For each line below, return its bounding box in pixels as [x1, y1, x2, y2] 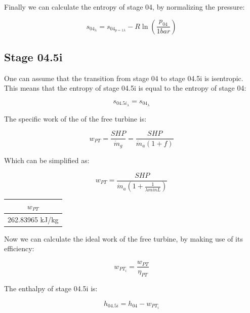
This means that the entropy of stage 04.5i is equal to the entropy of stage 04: [4, 83, 246, 93]
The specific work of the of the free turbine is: [4, 113, 147, 124]
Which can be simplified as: [4, 154, 90, 165]
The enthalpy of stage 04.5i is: [4, 283, 98, 293]
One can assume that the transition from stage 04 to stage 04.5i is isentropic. [4, 72, 243, 83]
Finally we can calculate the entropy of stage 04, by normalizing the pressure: [4, 2, 245, 12]
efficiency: [4, 243, 34, 254]
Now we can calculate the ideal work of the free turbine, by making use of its [4, 233, 243, 244]
